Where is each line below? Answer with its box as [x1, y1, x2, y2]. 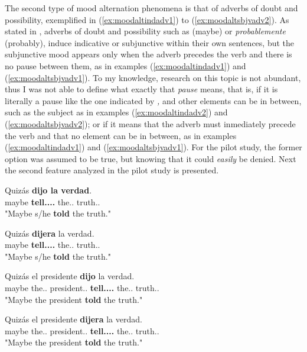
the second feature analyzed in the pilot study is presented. [5, 164, 219, 176]
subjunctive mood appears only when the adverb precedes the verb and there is [5, 48, 292, 60]
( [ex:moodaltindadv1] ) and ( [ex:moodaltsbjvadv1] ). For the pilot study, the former [5, 141, 302, 153]
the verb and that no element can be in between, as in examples [5, 129, 237, 141]
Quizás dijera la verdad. [5, 227, 94, 239]
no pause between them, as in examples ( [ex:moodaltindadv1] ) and [5, 59, 246, 72]
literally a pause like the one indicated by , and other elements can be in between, [5, 94, 302, 106]
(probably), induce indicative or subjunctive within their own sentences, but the [5, 36, 295, 49]
